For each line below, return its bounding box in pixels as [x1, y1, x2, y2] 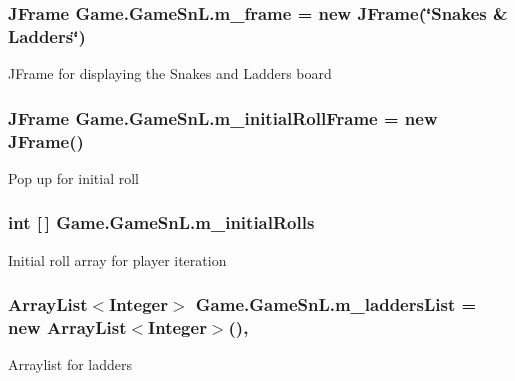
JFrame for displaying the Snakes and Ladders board [8, 63, 332, 84]
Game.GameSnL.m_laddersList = [195, 292, 477, 317]
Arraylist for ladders [8, 354, 132, 375]
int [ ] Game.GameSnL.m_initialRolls [8, 210, 315, 235]
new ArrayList [8, 315, 127, 340]
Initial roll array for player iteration [8, 249, 227, 270]
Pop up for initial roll [8, 167, 139, 188]
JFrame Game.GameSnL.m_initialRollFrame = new [8, 105, 438, 130]
